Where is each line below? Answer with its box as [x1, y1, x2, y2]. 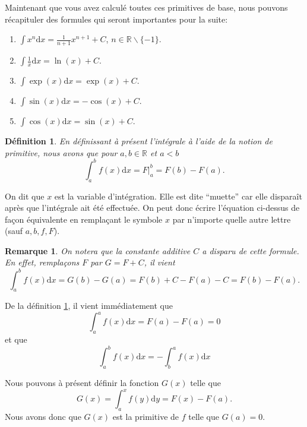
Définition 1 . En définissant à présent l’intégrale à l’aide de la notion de [5, 135, 273, 147]
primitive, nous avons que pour [5, 146, 118, 159]
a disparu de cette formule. [202, 244, 299, 257]
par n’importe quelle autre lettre [172, 213, 291, 225]
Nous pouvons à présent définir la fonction [5, 377, 159, 389]
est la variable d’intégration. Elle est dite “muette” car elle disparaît [54, 189, 302, 202]
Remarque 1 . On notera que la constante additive [5, 244, 191, 257]
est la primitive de [112, 410, 179, 423]
